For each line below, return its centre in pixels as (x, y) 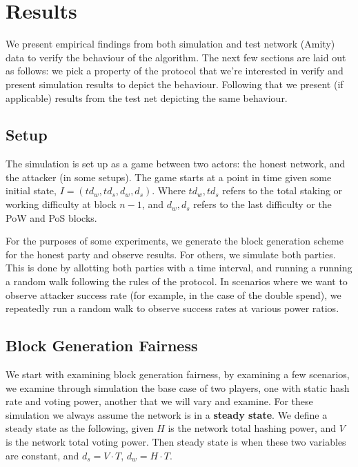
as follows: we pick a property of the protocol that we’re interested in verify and (175, 71)
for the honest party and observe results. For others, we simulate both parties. (171, 254)
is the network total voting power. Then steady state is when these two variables (176, 442)
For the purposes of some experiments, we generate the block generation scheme (175, 241)
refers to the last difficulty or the (262, 204)
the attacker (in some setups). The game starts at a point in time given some (169, 177)
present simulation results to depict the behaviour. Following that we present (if (175, 84)
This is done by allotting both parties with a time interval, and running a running (179, 268)
